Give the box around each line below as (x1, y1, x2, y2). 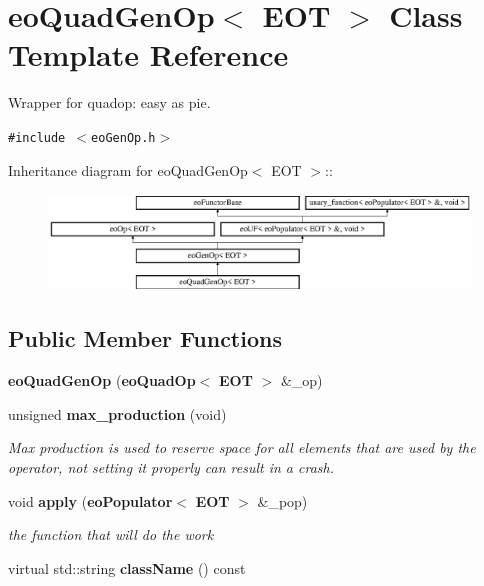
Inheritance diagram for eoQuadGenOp (8, 159, 248, 180)
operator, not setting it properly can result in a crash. (8, 457, 335, 478)
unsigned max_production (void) (8, 403, 227, 424)
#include (8, 130, 66, 145)
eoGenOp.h (91, 130, 156, 145)
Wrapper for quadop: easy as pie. (8, 92, 211, 113)
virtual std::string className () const (8, 557, 246, 578)
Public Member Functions (8, 323, 282, 354)
